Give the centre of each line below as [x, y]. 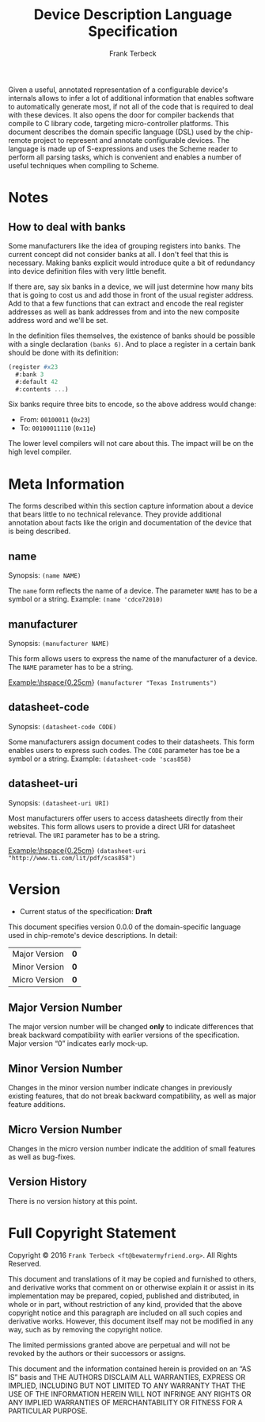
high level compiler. [40, 452]
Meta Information [66, 484]
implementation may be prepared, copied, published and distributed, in [124, 1296]
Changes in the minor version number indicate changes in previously [120, 1088]
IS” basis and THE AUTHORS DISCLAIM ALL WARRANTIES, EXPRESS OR [127, 1377]
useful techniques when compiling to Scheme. [84, 165]
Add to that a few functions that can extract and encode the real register [126, 303]
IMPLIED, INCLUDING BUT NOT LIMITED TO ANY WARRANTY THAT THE [127, 1385]
